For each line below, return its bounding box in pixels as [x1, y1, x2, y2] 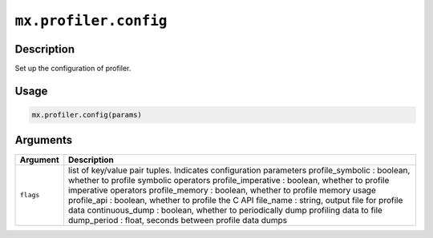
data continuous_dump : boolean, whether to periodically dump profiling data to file [68, 204, 382, 216]
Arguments [14, 133, 73, 147]
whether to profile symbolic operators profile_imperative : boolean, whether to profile [68, 174, 390, 185]
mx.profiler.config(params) [31, 110, 142, 120]
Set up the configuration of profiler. [14, 64, 132, 73]
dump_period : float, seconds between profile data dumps [68, 214, 288, 225]
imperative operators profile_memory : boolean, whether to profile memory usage [68, 184, 377, 196]
